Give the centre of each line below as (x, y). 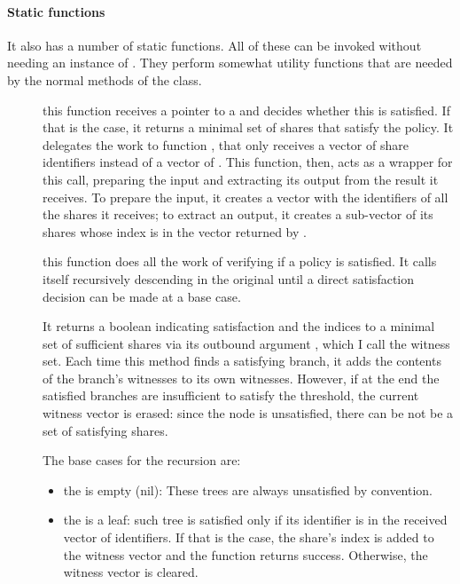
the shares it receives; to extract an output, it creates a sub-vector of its (238, 214)
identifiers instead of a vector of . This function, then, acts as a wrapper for (248, 162)
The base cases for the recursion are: (142, 460)
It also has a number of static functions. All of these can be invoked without (214, 45)
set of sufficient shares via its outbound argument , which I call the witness (246, 343)
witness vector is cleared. (131, 572)
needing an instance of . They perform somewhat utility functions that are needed (230, 63)
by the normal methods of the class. (105, 79)
